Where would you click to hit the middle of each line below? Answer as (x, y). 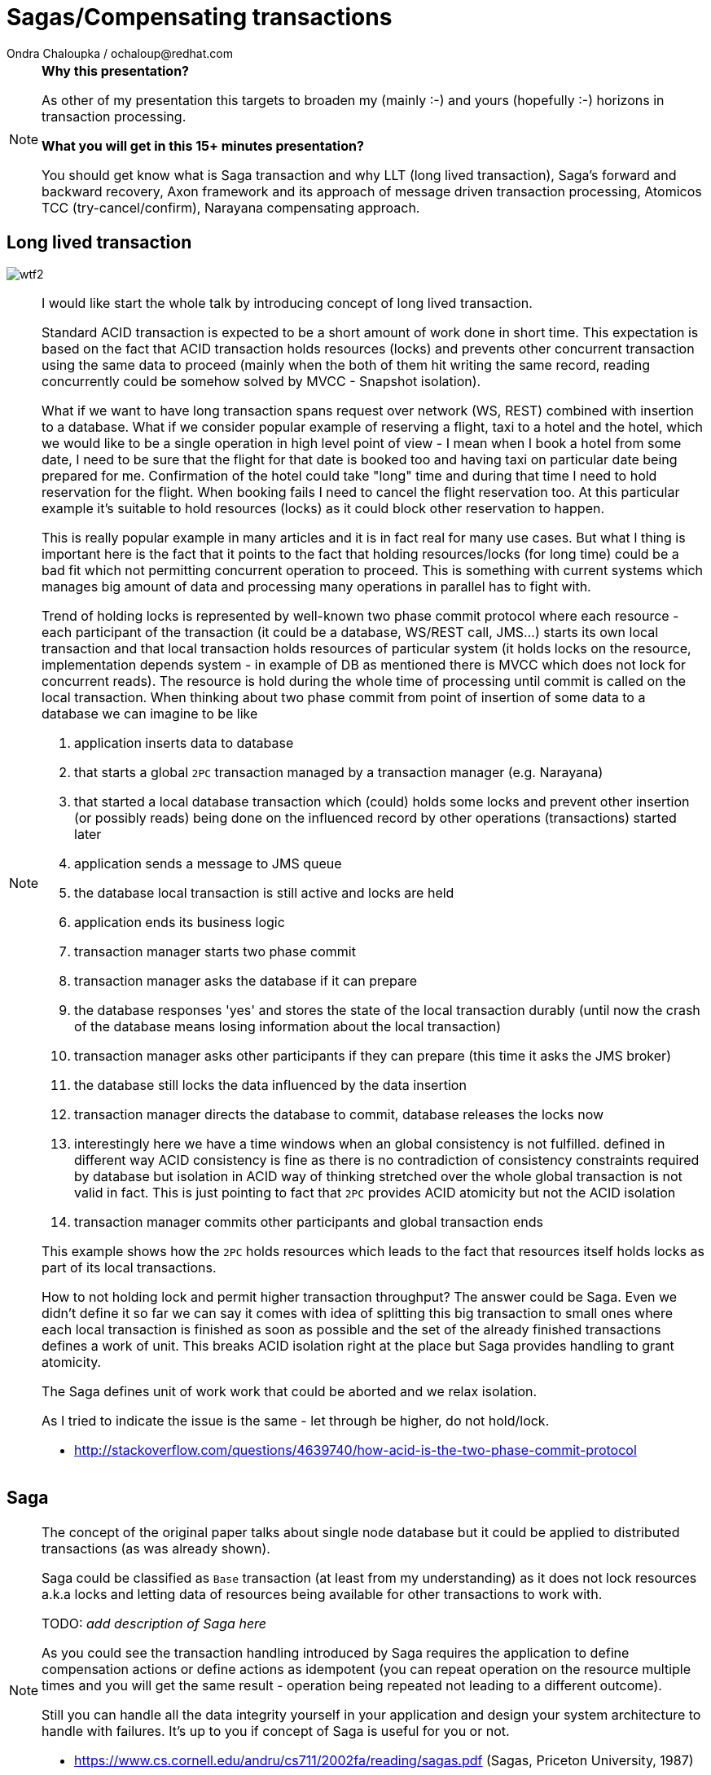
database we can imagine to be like (150, 713)
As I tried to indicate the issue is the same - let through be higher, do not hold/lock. (296, 1420)
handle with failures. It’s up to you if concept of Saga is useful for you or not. (276, 1731)
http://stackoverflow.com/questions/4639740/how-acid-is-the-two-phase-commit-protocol (355, 1450)
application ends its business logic (180, 922)
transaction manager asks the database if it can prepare (246, 980)
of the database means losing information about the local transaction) (288, 1026)
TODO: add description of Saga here (154, 1624)
